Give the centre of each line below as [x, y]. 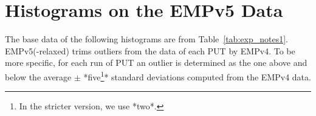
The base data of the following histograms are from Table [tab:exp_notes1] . [146, 39]
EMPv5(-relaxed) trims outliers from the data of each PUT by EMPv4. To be [150, 50]
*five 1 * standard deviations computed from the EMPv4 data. [197, 76]
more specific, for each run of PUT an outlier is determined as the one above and [156, 63]
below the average [38, 76]
